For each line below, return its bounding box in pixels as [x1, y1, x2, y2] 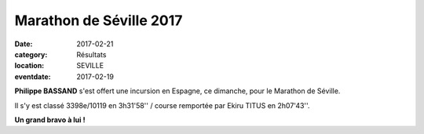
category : [14, 49, 48, 59]
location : [14, 61, 45, 71]
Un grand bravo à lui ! [14, 114, 86, 125]
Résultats [76, 49, 107, 59]
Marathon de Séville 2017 [14, 12, 183, 29]
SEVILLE [76, 61, 104, 71]
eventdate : [14, 71, 51, 81]
